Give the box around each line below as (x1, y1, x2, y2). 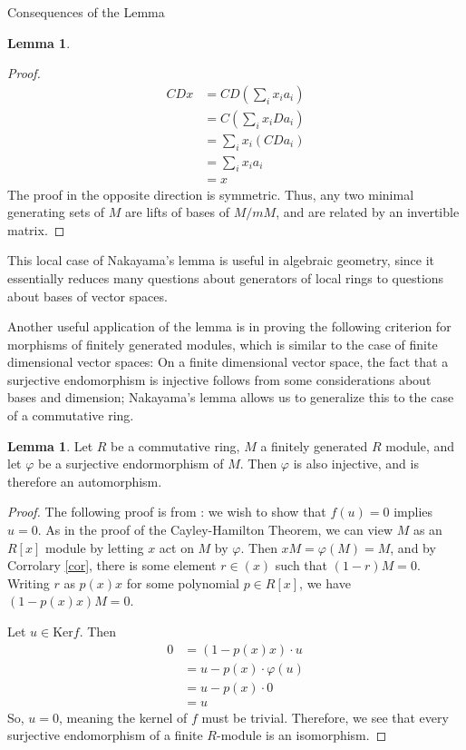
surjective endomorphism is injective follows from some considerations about (7, 370, 432, 389)
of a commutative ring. (7, 406, 134, 425)
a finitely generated (260, 436, 368, 455)
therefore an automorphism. (7, 471, 162, 490)
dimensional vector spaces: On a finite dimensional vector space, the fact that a (7, 352, 449, 371)
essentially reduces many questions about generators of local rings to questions (7, 268, 444, 287)
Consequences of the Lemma (7, 3, 165, 21)
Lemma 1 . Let (7, 436, 93, 455)
